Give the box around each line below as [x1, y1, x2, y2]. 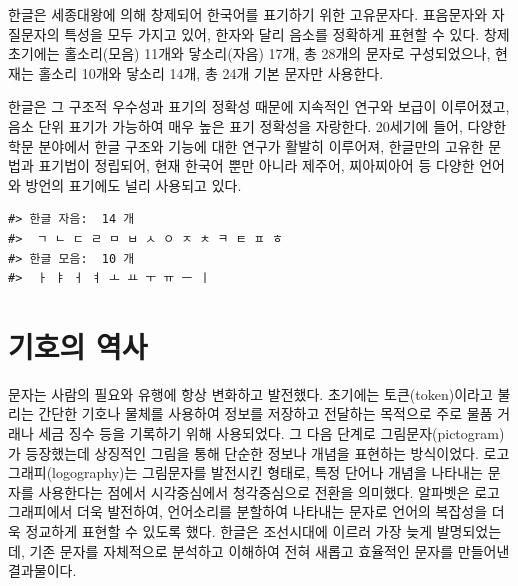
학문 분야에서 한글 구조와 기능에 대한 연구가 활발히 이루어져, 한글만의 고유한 [8, 135, 484, 156]
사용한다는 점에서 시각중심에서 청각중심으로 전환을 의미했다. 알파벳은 [38, 481, 470, 502]
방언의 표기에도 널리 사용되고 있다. [25, 174, 242, 195]
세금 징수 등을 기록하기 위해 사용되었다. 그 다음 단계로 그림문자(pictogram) [38, 423, 505, 444]
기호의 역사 [8, 325, 148, 366]
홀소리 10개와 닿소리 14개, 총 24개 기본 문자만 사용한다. [38, 62, 384, 83]
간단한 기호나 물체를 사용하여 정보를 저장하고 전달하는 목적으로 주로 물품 [38, 403, 493, 424]
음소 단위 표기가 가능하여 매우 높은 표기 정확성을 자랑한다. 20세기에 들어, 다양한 [8, 115, 507, 136]
